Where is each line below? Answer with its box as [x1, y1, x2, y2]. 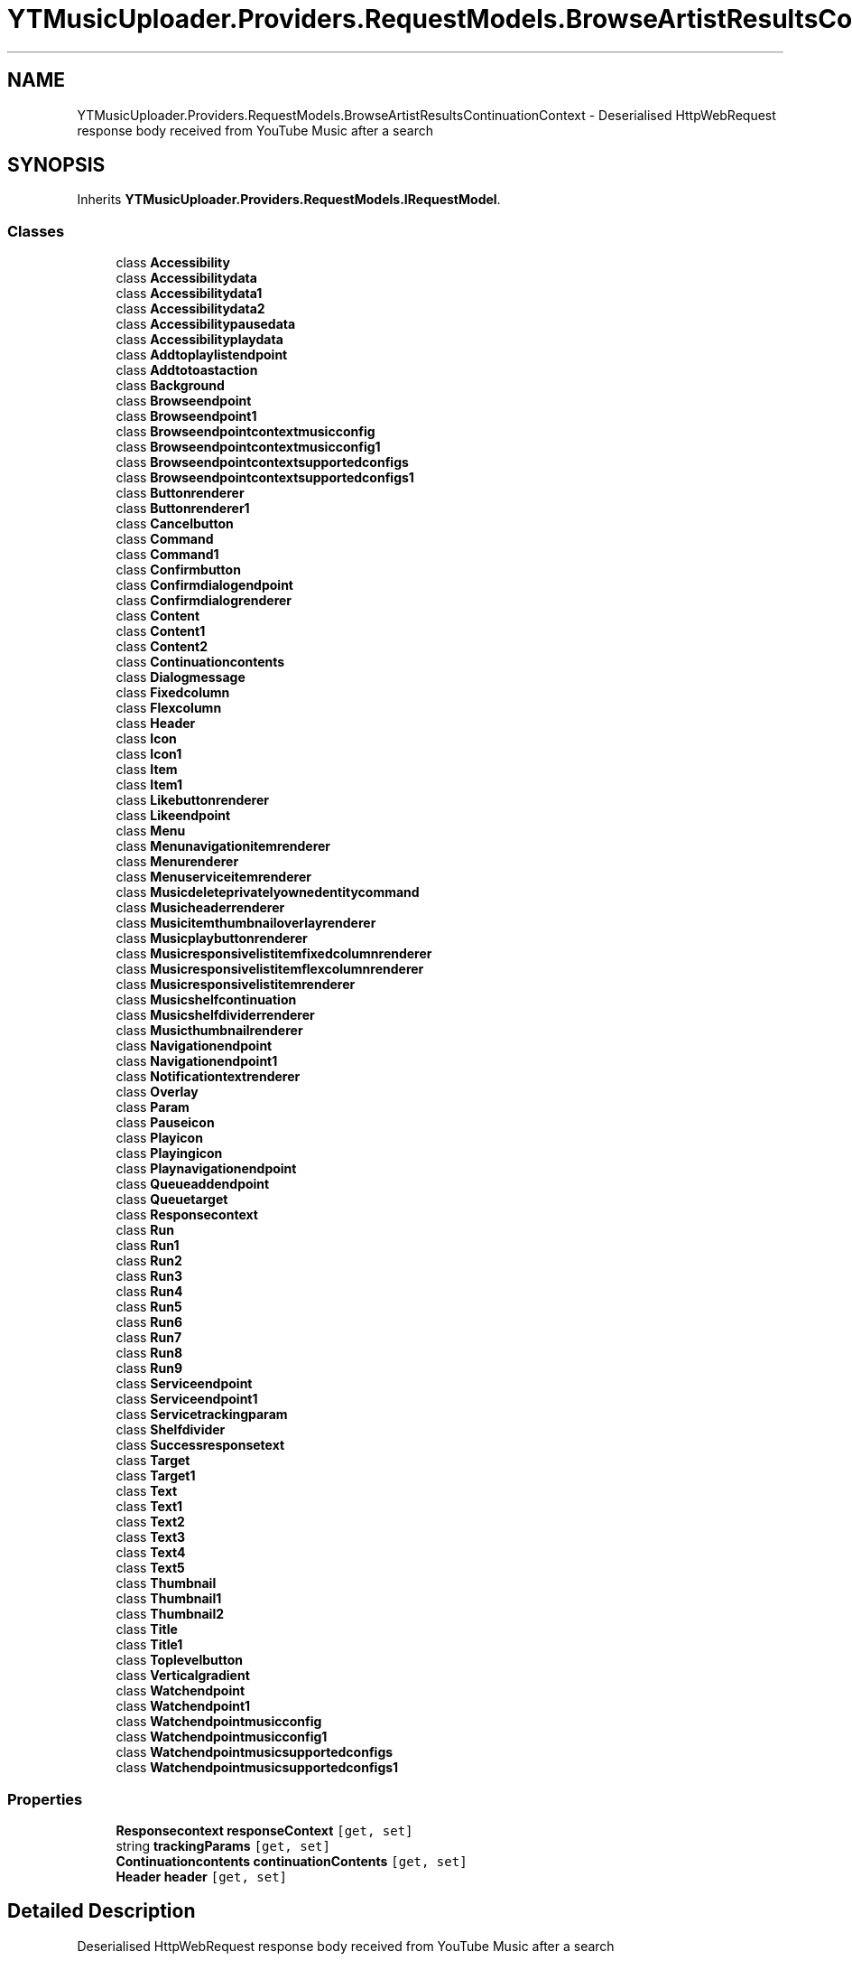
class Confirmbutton [116, 562, 241, 578]
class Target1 [116, 1468, 196, 1484]
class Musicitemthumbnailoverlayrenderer [116, 915, 376, 931]
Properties [7, 1789, 83, 1808]
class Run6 [116, 1314, 183, 1331]
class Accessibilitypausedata [116, 316, 296, 332]
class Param [116, 1099, 190, 1116]
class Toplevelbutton [116, 1652, 243, 1668]
